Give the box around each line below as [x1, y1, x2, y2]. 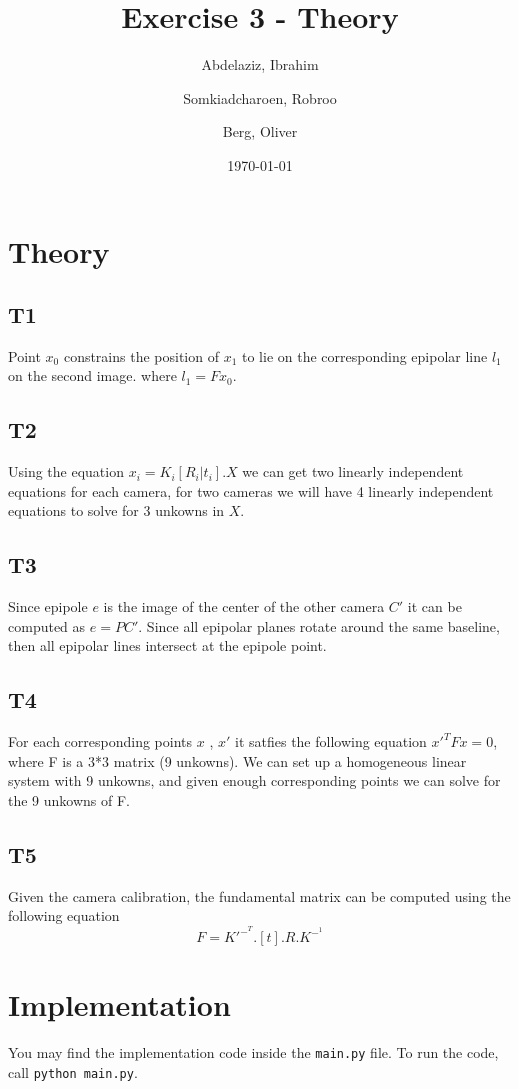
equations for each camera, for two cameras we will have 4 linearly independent [8, 480, 494, 501]
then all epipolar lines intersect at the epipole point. [8, 635, 327, 656]
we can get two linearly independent [242, 461, 464, 482]
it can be [407, 596, 462, 617]
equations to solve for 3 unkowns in [8, 500, 225, 521]
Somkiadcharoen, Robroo [183, 87, 337, 108]
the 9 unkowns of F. [8, 790, 130, 811]
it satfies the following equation [234, 731, 427, 752]
